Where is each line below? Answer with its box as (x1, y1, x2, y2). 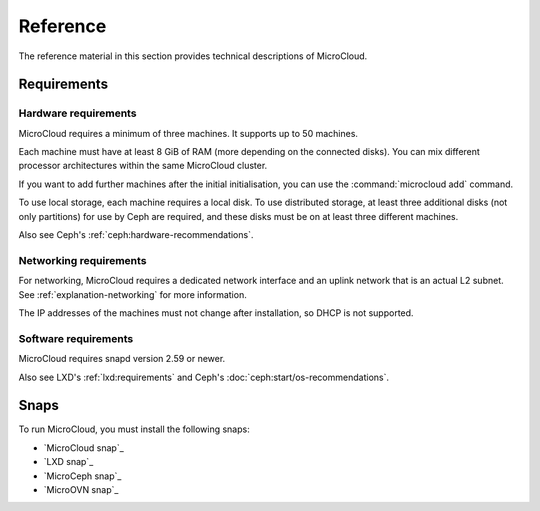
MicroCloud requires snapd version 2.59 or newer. (18, 353, 226, 365)
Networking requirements (18, 253, 147, 267)
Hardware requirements (18, 106, 137, 120)
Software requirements (18, 331, 134, 345)
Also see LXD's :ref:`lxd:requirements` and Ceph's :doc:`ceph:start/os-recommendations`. (18, 371, 390, 383)
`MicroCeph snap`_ (43, 470, 122, 482)
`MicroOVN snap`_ (43, 483, 119, 495)
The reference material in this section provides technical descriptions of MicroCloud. (18, 50, 368, 62)
